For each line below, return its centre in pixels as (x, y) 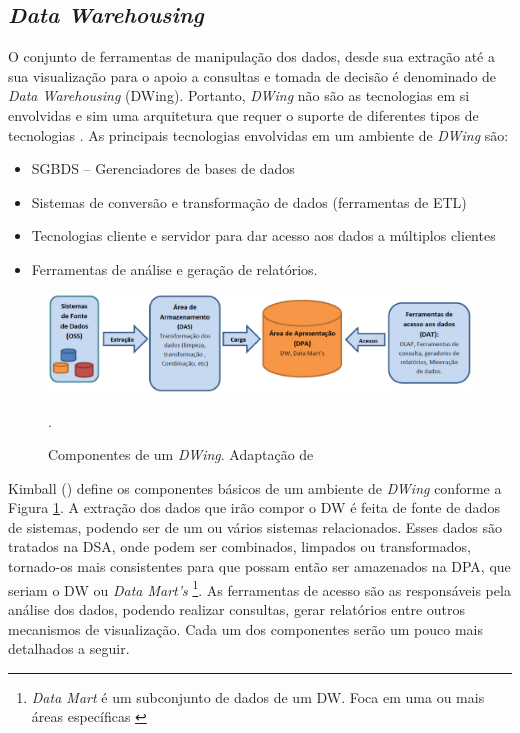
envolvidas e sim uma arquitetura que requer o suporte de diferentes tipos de (243, 114)
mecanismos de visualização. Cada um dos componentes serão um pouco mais (245, 628)
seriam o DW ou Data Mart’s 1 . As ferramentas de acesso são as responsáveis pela (259, 588)
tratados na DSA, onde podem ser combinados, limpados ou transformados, (239, 546)
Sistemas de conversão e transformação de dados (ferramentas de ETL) (249, 201)
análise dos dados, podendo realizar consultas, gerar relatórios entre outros (237, 608)
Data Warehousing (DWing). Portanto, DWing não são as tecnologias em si (239, 95)
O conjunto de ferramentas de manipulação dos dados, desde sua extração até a (251, 56)
